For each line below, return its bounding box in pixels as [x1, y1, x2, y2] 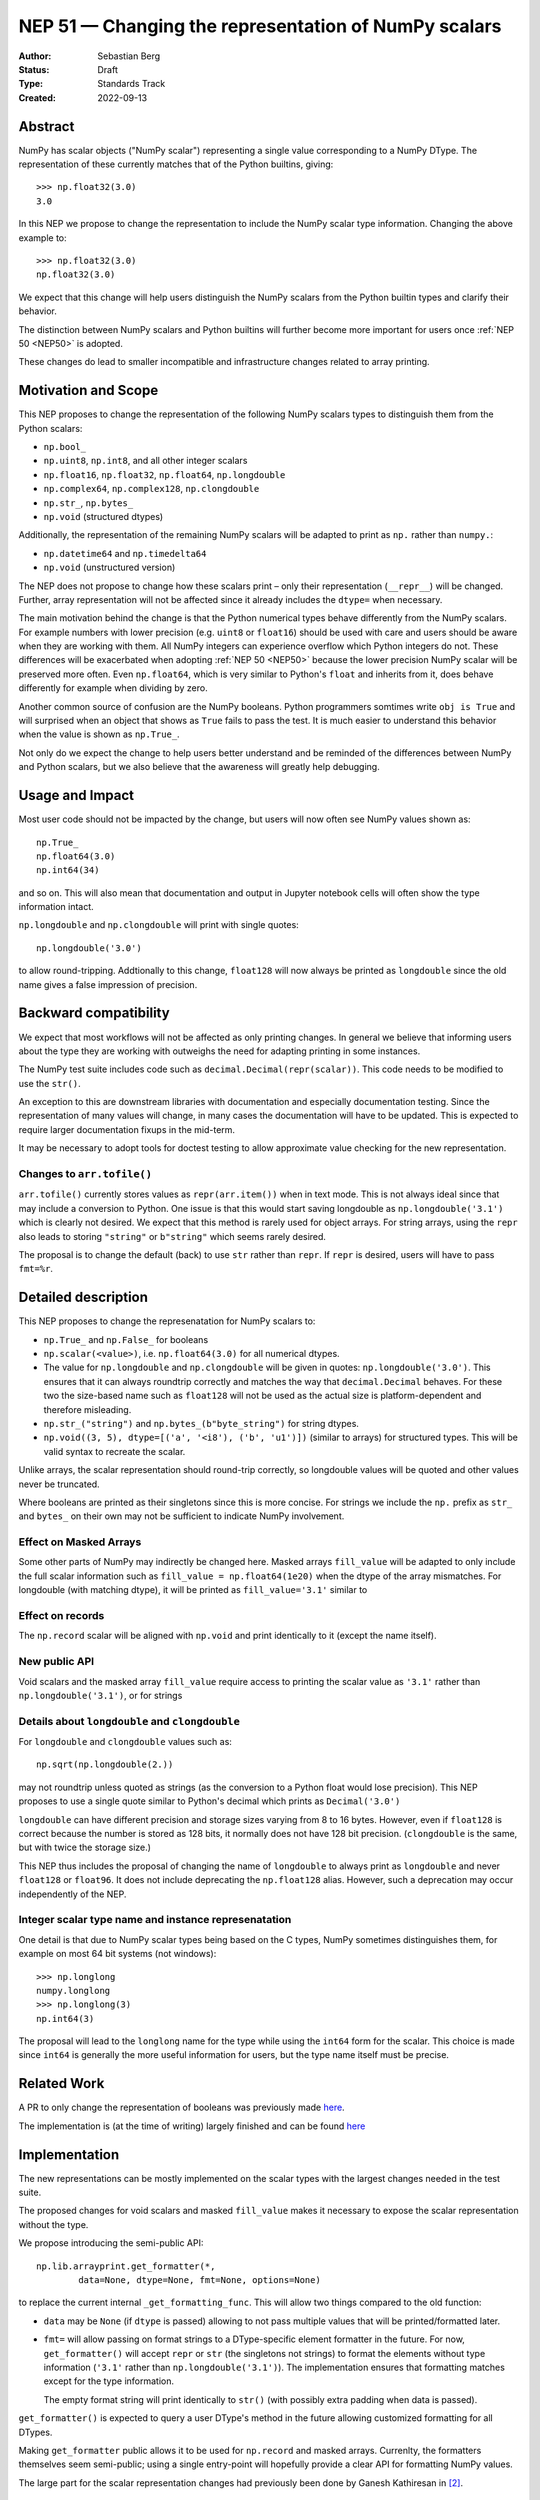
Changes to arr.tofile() [18, 1167, 153, 1181]
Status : [18, 63, 50, 75]
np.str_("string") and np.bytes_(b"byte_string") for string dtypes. [43, 1418, 360, 1429]
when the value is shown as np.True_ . [18, 728, 180, 740]
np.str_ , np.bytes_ [43, 496, 134, 509]
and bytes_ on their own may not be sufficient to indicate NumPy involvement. [18, 1510, 345, 1522]
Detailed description [18, 1289, 149, 1306]
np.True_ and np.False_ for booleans [43, 1333, 209, 1345]
